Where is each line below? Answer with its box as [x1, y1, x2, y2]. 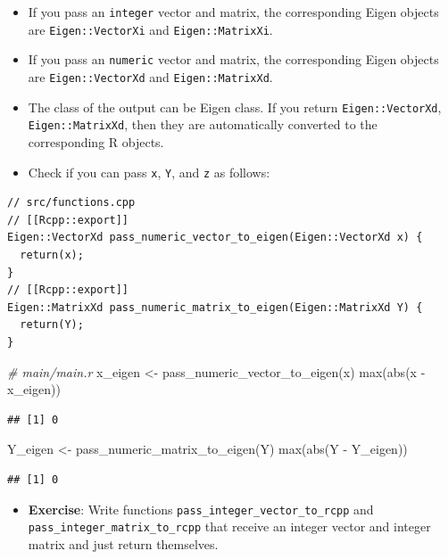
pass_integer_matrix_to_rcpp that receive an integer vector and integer [28, 517, 431, 536]
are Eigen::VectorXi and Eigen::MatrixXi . [28, 20, 273, 38]
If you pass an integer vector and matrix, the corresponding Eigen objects [28, 3, 439, 21]
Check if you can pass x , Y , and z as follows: [28, 162, 270, 181]
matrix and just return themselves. [28, 534, 219, 553]
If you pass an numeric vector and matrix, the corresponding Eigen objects [28, 50, 439, 69]
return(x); [20, 248, 84, 261]
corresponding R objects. [28, 132, 164, 151]
